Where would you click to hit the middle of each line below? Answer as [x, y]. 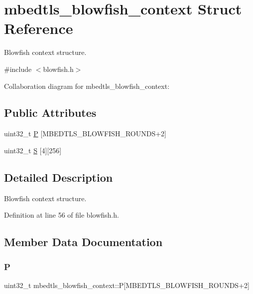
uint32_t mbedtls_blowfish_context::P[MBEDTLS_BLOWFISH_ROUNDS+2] [127, 285]
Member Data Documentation [83, 242]
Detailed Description [59, 177]
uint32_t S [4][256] [33, 150]
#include [18, 69]
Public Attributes [50, 113]
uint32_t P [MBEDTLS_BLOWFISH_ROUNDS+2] [85, 134]
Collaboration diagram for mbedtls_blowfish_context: [87, 86]
